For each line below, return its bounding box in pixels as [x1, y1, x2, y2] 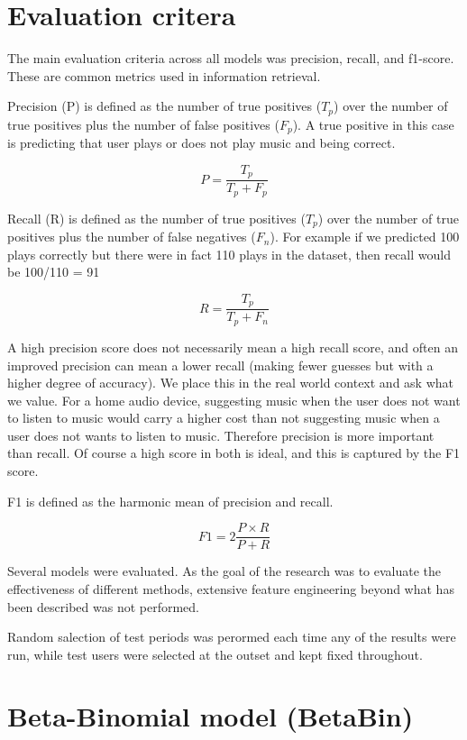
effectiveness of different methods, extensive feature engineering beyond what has [7, 579, 454, 598]
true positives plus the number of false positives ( [7, 114, 279, 133]
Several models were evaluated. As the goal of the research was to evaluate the [7, 562, 442, 580]
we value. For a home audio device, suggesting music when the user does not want [7, 390, 461, 409]
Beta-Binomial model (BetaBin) [7, 698, 414, 735]
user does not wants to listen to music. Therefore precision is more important [7, 425, 435, 444]
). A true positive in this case [292, 114, 454, 133]
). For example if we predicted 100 [270, 227, 460, 246]
